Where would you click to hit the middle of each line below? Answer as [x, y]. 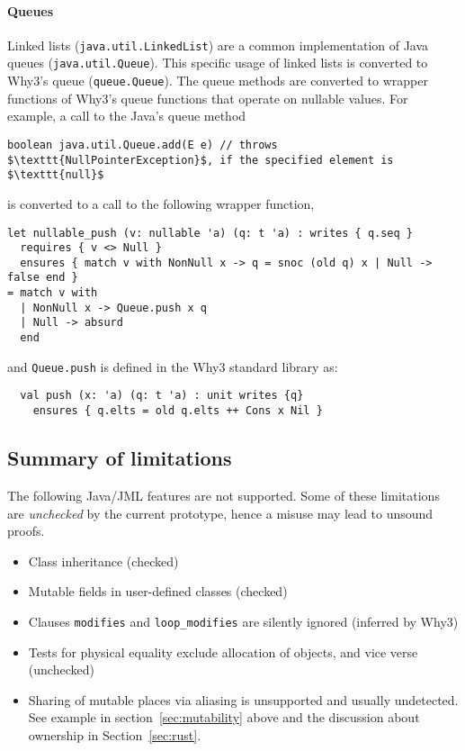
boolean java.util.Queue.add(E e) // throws [143, 145]
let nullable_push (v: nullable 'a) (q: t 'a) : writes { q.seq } [210, 233]
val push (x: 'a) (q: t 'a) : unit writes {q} [162, 396]
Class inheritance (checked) [103, 561]
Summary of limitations [120, 458]
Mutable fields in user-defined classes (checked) [158, 591]
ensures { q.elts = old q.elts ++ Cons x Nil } [178, 411]
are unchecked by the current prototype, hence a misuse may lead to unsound [220, 513]
